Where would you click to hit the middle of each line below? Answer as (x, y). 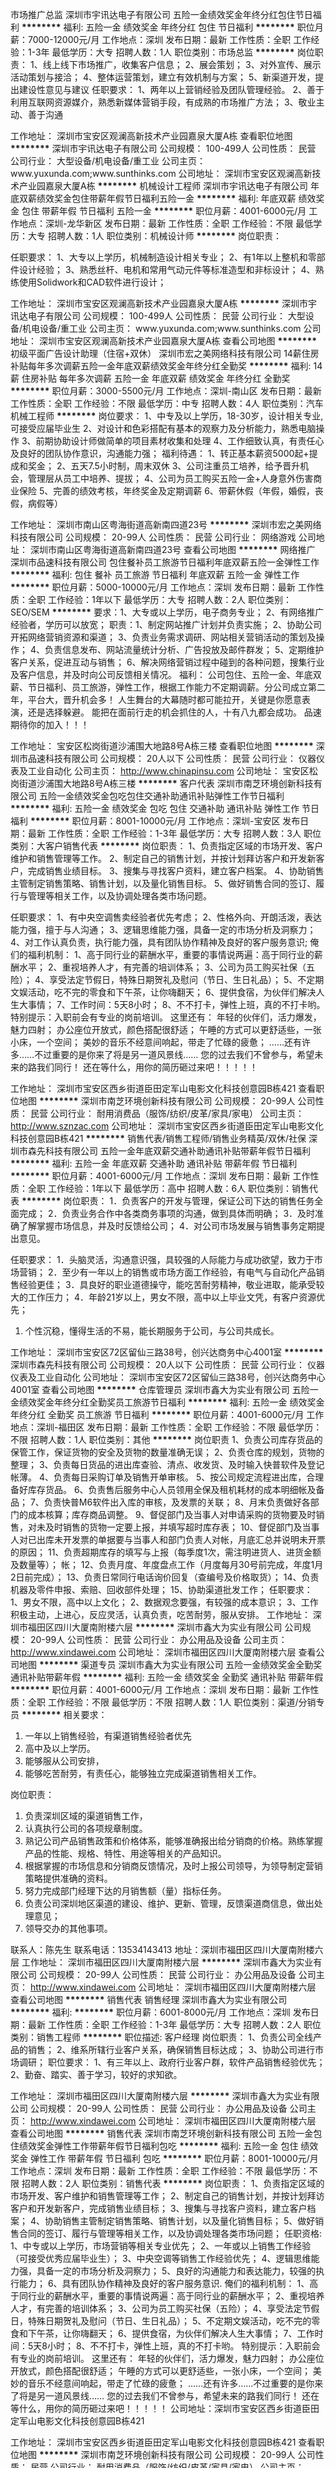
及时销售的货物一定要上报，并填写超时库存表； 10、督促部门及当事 (182, 1527)
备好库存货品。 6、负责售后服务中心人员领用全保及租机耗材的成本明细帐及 (163, 1489)
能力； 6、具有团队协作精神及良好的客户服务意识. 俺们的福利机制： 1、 (164, 2283)
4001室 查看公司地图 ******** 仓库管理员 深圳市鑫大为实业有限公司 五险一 (164, 1389)
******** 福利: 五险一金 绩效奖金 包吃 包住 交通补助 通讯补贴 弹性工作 (155, 808)
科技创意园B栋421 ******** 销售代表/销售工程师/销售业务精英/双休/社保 (158, 1138)
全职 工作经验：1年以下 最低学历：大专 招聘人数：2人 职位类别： (159, 599)
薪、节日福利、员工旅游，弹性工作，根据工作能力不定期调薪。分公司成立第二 (168, 687)
